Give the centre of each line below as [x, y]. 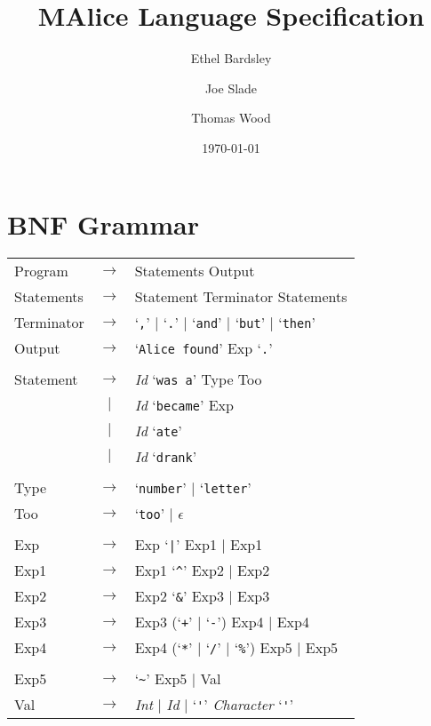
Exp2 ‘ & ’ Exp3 [179, 596]
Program [41, 271]
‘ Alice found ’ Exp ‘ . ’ [204, 348]
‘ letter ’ [225, 488]
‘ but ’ [250, 323]
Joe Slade [231, 88]
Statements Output [195, 271]
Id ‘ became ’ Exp [184, 405]
